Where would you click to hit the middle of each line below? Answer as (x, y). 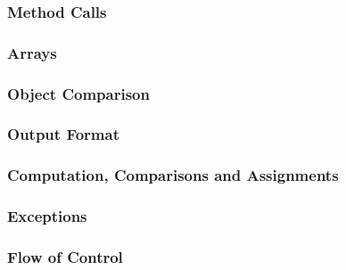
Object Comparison (78, 93)
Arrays (32, 52)
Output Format (63, 134)
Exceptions (47, 216)
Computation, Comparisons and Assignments (173, 175)
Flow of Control (65, 256)
